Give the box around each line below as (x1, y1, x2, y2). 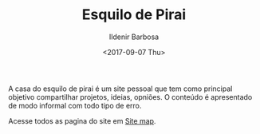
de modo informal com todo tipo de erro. (8, 100, 142, 110)
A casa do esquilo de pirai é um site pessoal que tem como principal (8, 84, 233, 93)
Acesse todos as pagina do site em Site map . (8, 116, 156, 125)
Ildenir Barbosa (108, 32, 160, 41)
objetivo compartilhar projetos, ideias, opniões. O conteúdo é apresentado (8, 92, 253, 101)
